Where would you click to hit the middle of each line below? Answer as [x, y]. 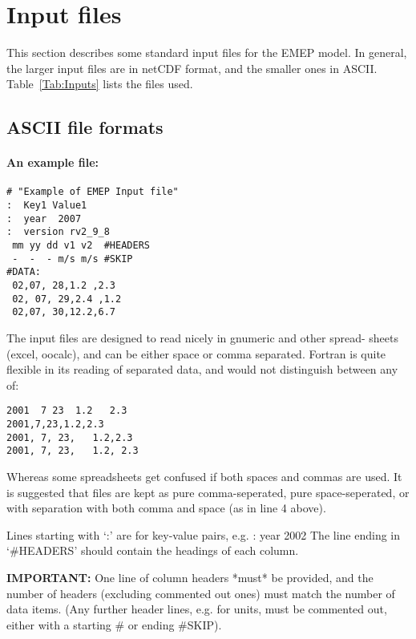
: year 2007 [44, 218]
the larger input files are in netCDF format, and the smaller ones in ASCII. [192, 68]
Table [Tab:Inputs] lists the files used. [100, 84]
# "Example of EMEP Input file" [93, 192]
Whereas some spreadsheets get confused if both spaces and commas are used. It [204, 477]
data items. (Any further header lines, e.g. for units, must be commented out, [197, 609]
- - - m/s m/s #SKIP [73, 259]
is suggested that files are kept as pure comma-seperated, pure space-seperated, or [208, 492]
